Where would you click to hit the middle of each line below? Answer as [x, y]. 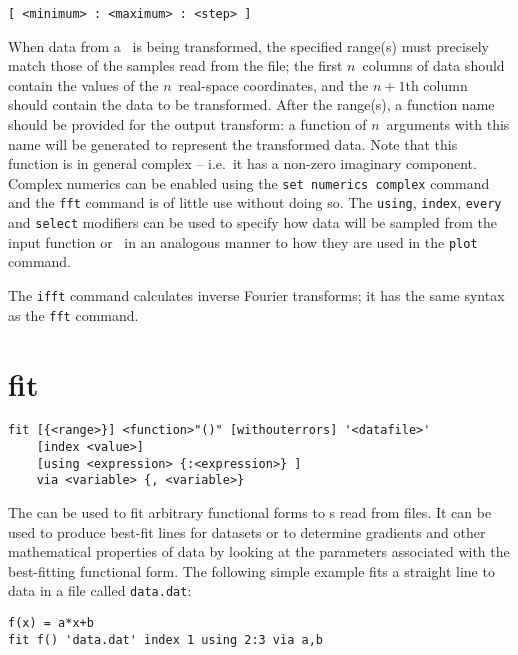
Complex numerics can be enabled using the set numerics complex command [249, 182]
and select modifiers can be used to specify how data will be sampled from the [252, 222]
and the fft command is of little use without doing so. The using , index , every [255, 202]
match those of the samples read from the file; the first [175, 65]
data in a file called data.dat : [100, 590]
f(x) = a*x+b [51, 623]
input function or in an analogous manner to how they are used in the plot [243, 241]
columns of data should [433, 65]
